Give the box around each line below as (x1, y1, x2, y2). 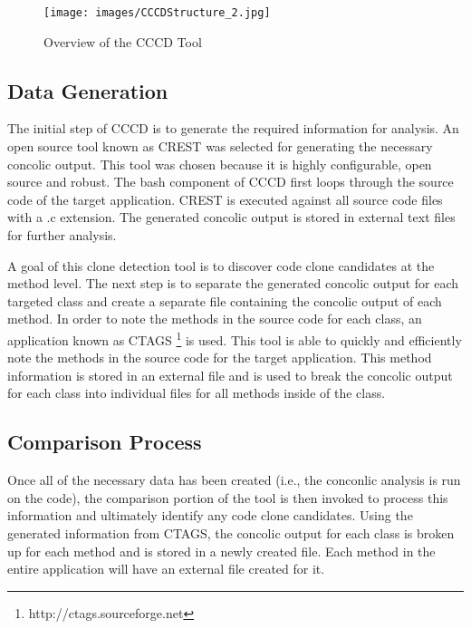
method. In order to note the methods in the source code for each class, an (7, 309, 422, 328)
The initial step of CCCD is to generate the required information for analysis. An (7, 119, 459, 138)
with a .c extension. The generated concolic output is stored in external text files (7, 208, 456, 227)
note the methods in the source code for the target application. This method (7, 348, 432, 367)
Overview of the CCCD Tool (43, 32, 202, 51)
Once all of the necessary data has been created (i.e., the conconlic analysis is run (7, 470, 461, 489)
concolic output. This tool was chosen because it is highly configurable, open (7, 154, 432, 173)
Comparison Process (7, 428, 202, 456)
